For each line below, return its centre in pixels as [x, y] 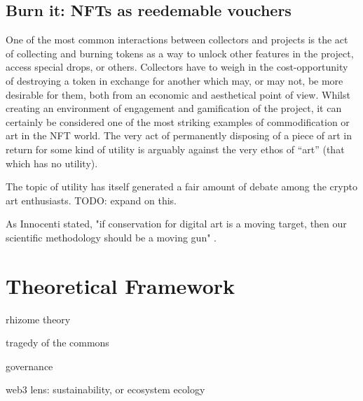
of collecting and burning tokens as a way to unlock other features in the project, [180, 53]
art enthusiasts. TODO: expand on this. [91, 200]
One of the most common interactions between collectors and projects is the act [177, 40]
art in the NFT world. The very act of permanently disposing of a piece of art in [179, 135]
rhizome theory [38, 319]
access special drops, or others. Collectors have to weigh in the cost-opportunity [177, 67]
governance [29, 366]
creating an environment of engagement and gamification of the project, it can [174, 108]
